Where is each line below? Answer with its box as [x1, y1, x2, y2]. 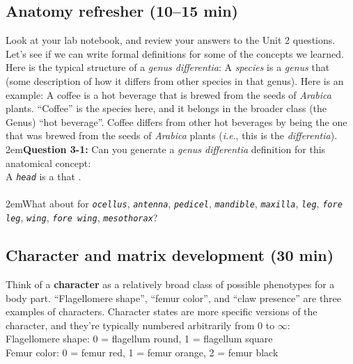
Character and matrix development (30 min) [6, 244, 334, 266]
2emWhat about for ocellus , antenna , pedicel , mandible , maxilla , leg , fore [6, 196, 343, 211]
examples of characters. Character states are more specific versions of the [6, 304, 317, 319]
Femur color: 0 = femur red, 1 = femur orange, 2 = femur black [6, 345, 279, 359]
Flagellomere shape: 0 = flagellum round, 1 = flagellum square [6, 331, 273, 346]
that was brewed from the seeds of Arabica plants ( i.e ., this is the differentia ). [6, 128, 338, 143]
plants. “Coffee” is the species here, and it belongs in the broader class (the [6, 101, 327, 116]
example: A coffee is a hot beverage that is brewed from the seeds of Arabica [6, 87, 331, 102]
